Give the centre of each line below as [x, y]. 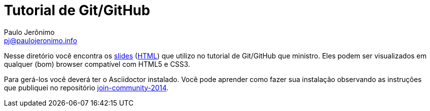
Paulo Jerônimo [29, 32]
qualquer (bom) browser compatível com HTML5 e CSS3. [97, 64]
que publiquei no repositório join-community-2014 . [86, 87]
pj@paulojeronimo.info [41, 40]
